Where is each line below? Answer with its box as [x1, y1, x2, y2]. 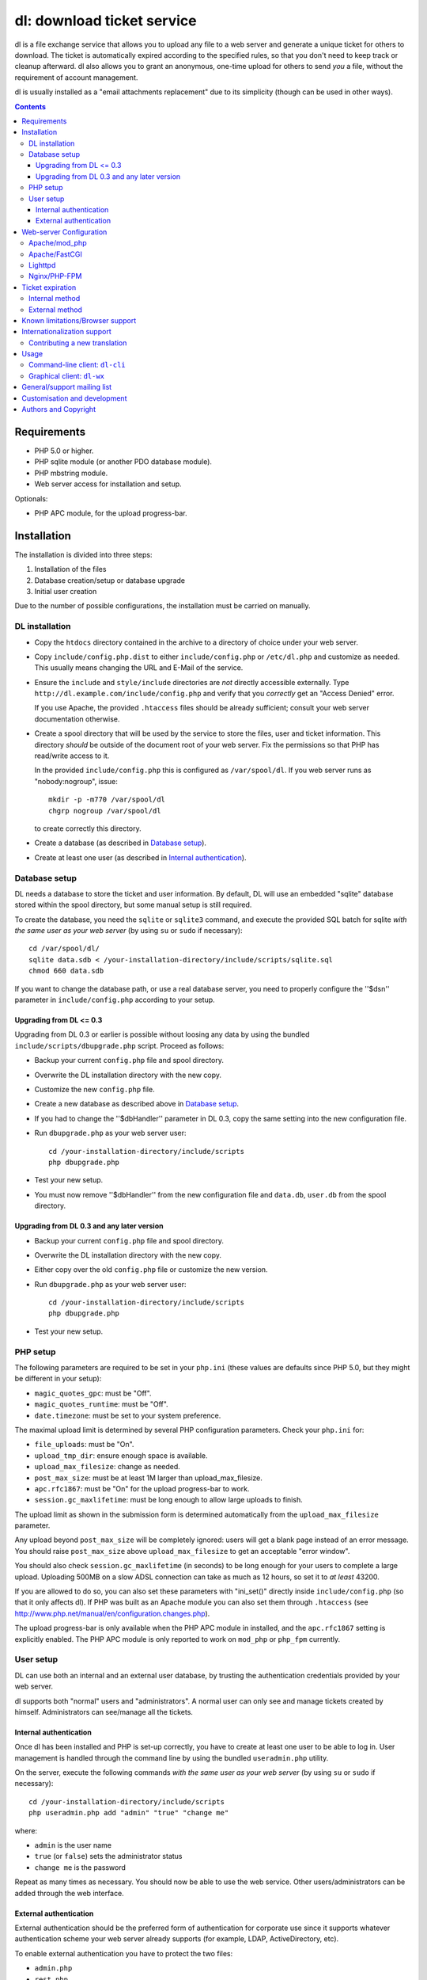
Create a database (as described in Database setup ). [34, 838, 207, 847]
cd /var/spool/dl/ [28, 944, 100, 954]
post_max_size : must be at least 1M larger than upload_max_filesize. [34, 1473, 263, 1483]
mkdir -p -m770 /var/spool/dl [48, 795, 166, 804]
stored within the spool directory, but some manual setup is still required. [14, 900, 252, 910]
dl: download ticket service [14, 12, 197, 29]
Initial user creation [34, 586, 97, 596]
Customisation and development [21, 393, 127, 403]
